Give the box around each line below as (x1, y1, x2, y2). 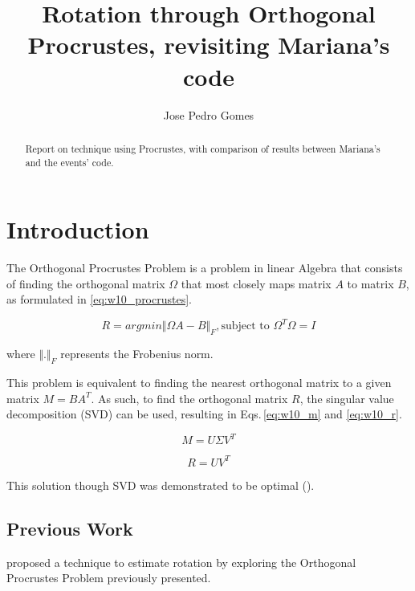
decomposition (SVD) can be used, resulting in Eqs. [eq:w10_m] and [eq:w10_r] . (6, 406, 402, 422)
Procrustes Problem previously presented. (6, 569, 211, 586)
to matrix (347, 275, 394, 291)
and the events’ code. (25, 155, 114, 169)
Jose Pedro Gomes (163, 106, 254, 123)
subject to (221, 320, 270, 332)
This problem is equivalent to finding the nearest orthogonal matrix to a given (6, 374, 392, 391)
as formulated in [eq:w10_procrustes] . (6, 291, 192, 308)
